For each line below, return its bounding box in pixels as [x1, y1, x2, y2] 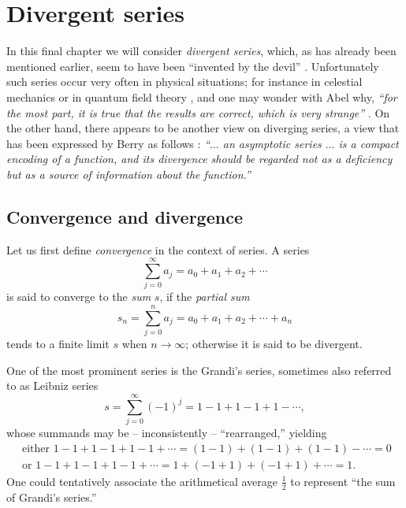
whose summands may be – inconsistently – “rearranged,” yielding [6, 425, 327, 441]
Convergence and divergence [6, 204, 243, 228]
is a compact [338, 135, 399, 151]
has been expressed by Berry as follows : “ [6, 135, 210, 151]
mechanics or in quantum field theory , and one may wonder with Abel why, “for [6, 88, 397, 105]
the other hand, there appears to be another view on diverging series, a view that [6, 120, 400, 136]
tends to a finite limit [6, 336, 110, 352]
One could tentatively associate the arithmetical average [6, 473, 277, 489]
